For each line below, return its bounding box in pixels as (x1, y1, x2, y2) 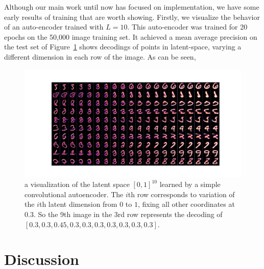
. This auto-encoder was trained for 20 (127, 21, 248, 32)
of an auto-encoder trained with (4, 21, 104, 32)
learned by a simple (159, 179, 221, 190)
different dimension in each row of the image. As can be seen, (4, 51, 196, 62)
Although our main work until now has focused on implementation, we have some (4, 2, 259, 12)
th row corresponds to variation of (128, 189, 235, 199)
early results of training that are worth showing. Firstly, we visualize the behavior (4, 11, 260, 22)
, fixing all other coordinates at (137, 199, 235, 209)
